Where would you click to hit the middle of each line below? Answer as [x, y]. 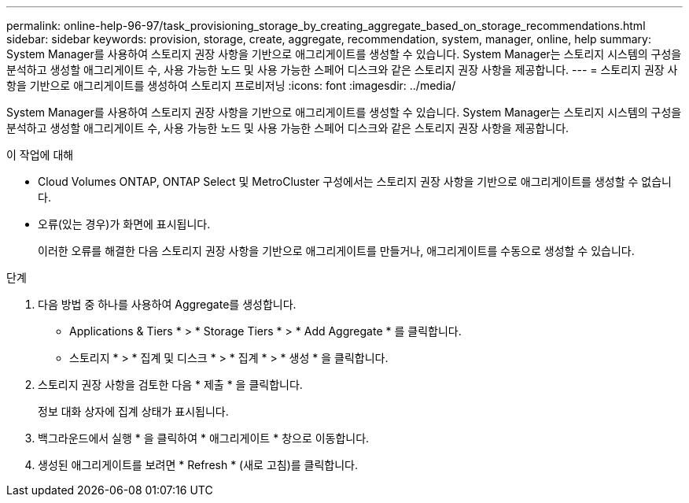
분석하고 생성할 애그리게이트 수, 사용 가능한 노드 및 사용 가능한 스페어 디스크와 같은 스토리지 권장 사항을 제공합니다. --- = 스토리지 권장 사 [342, 70]
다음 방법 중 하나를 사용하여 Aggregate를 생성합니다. [167, 304]
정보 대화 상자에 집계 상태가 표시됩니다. [133, 411]
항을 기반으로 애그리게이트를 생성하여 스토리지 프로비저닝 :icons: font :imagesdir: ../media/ [231, 85]
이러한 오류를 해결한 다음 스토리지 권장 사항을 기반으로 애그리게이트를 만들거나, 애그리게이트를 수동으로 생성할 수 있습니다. [336, 251]
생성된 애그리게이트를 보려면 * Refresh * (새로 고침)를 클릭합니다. [198, 465]
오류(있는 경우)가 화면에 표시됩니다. [124, 224]
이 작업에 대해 [40, 155]
